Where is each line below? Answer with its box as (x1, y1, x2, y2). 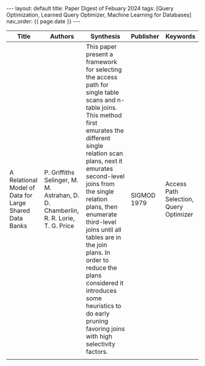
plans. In (85, 248, 110, 257)
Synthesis (90, 32, 121, 40)
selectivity (85, 340, 116, 348)
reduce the (85, 264, 117, 272)
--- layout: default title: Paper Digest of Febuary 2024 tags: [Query (6, 5, 174, 12)
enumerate (85, 210, 117, 218)
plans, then (85, 203, 118, 211)
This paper (85, 43, 117, 51)
